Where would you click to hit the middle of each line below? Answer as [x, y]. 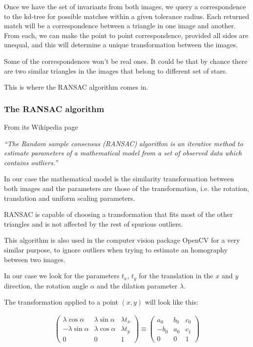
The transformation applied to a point [61, 302]
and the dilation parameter [137, 285]
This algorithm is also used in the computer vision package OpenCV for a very [122, 240]
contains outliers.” [31, 162]
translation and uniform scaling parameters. [70, 198]
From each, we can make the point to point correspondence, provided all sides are [126, 35]
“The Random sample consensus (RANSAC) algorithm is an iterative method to [124, 143]
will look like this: [171, 302]
